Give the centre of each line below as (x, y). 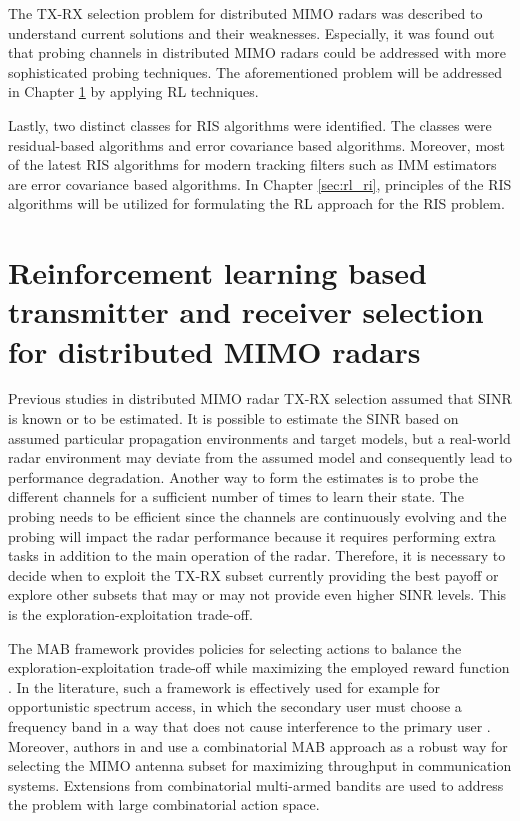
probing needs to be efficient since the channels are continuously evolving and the (257, 516)
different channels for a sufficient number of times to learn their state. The (236, 496)
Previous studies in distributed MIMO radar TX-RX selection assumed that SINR (260, 398)
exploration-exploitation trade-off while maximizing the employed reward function (259, 667)
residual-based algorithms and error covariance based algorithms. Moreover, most (257, 144)
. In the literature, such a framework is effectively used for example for (224, 686)
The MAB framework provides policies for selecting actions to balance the (235, 647)
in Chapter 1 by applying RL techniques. (133, 91)
